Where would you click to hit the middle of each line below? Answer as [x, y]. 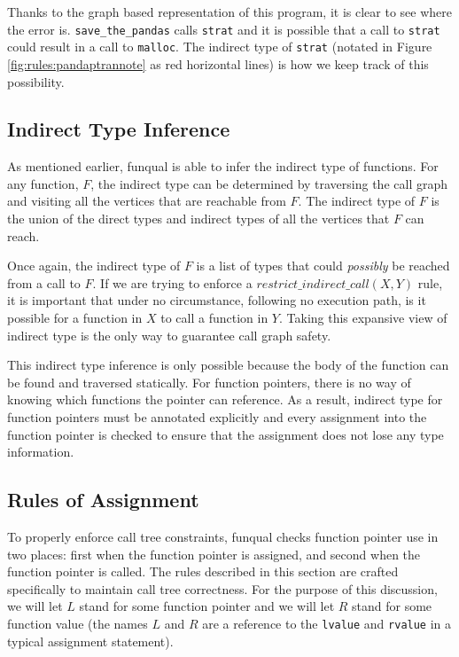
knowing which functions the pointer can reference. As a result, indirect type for [225, 399]
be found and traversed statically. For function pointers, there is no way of [209, 382]
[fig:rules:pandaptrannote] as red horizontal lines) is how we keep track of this [218, 63]
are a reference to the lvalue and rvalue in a [327, 623]
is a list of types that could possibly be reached [323, 266]
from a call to [44, 282]
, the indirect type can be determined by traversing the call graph [269, 183]
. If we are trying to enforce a [172, 282]
